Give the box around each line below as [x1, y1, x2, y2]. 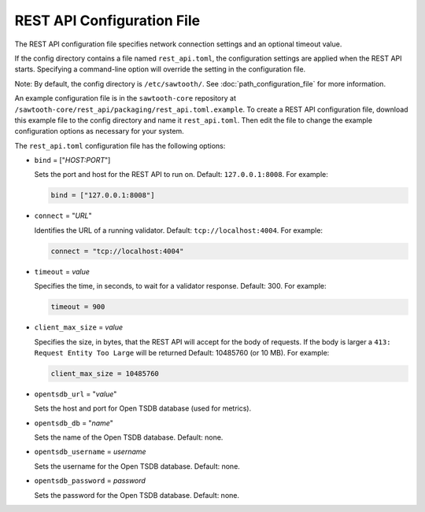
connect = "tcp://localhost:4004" [50, 246, 184, 256]
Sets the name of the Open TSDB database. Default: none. [34, 433, 224, 442]
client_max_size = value [34, 322, 124, 332]
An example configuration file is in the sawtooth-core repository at [14, 94, 236, 103]
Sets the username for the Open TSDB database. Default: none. [34, 461, 240, 471]
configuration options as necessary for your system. [14, 127, 184, 136]
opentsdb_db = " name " [34, 418, 114, 428]
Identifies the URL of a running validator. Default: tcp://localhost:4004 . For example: [34, 225, 323, 235]
